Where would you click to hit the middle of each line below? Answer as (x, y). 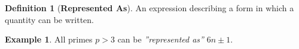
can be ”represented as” (161, 39)
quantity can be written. (50, 19)
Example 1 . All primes (49, 39)
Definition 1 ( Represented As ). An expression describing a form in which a (149, 8)
